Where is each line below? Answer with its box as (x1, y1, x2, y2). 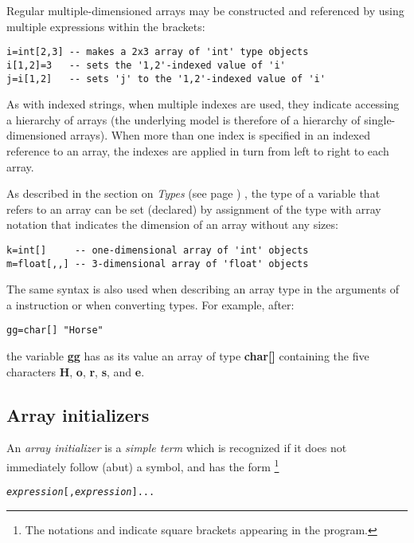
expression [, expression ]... (6, 486, 155, 498)
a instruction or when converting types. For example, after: (6, 296, 295, 313)
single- (364, 111, 396, 128)
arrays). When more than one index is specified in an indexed (70, 127, 371, 144)
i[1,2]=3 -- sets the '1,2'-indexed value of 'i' (6, 59, 286, 71)
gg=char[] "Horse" (6, 325, 103, 336)
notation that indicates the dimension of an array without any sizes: (6, 216, 338, 233)
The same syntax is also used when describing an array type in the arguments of (6, 281, 399, 297)
